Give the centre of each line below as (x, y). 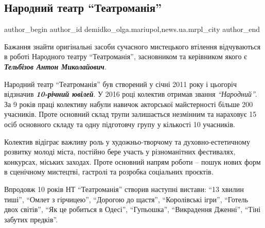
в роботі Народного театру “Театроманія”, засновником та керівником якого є (126, 56)
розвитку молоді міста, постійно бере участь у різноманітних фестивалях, (120, 152)
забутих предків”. (31, 219)
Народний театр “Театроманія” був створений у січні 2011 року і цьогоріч (121, 84)
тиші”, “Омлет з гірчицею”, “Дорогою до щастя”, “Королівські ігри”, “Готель (126, 199)
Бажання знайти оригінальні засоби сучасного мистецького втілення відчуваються (132, 46)
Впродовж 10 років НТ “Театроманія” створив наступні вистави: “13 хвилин (124, 189)
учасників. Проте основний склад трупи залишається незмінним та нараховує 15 (130, 114)
